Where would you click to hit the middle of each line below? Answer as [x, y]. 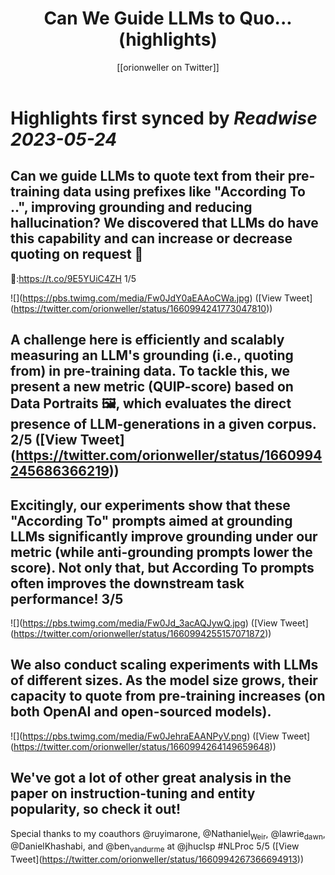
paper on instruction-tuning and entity [133, 793]
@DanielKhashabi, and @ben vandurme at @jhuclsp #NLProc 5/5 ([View [155, 847]
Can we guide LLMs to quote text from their [147, 176]
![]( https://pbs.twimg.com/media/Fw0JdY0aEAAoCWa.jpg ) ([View [146, 298]
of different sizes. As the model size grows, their [164, 680]
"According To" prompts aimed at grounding [151, 520]
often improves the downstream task [127, 583]
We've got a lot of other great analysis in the [151, 778]
